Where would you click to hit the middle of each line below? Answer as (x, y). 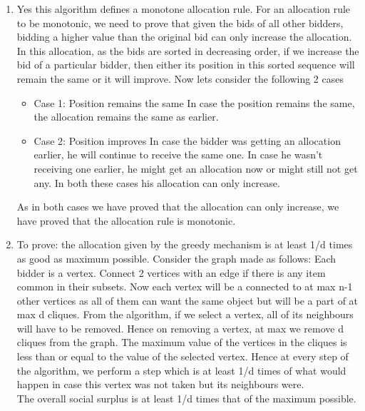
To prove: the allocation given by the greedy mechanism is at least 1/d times (185, 244)
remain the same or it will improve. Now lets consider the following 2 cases (180, 78)
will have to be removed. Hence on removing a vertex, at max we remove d (180, 328)
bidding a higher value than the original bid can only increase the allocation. (184, 37)
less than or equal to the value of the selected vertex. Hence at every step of (182, 356)
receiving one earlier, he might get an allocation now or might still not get (196, 168)
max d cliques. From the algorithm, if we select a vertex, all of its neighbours (185, 314)
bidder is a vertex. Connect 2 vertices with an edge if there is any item (171, 272)
